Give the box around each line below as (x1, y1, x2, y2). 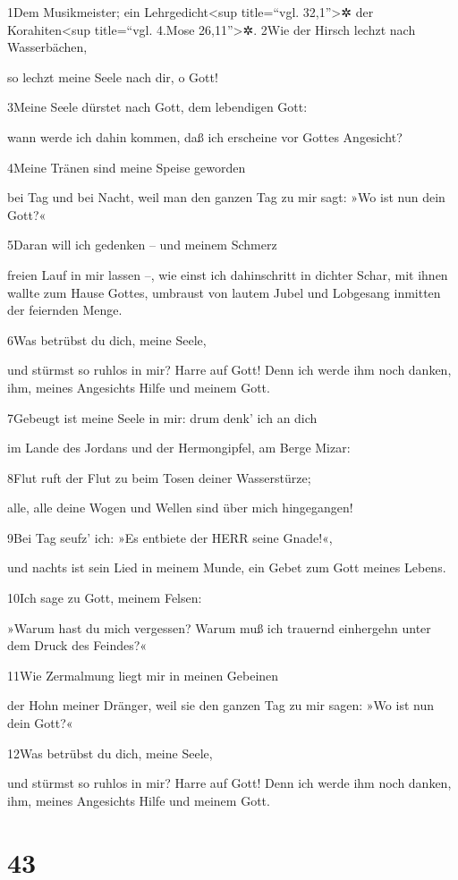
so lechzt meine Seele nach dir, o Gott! (7, 67, 218, 86)
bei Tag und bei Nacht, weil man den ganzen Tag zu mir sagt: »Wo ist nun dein (7, 188, 445, 207)
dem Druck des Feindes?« (7, 636, 148, 655)
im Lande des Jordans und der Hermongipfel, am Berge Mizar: (7, 438, 351, 457)
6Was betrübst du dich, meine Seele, (7, 330, 207, 349)
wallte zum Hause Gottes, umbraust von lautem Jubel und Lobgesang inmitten (7, 283, 441, 301)
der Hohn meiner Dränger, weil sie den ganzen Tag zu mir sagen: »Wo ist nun (7, 696, 434, 715)
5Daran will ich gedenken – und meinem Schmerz (7, 235, 277, 254)
